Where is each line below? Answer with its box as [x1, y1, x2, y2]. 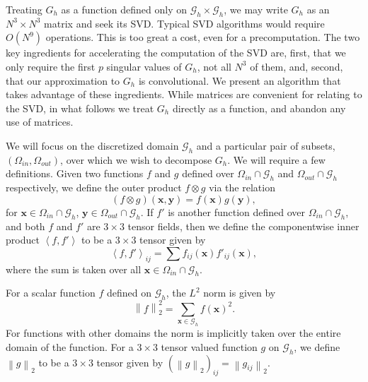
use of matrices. [6, 114, 74, 129]
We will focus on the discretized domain [6, 138, 179, 153]
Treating [6, 2, 42, 16]
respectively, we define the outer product [6, 180, 182, 195]
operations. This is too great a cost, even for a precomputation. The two [45, 30, 360, 44]
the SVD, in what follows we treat [6, 100, 154, 115]
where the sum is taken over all [6, 261, 142, 276]
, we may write [224, 2, 288, 16]
